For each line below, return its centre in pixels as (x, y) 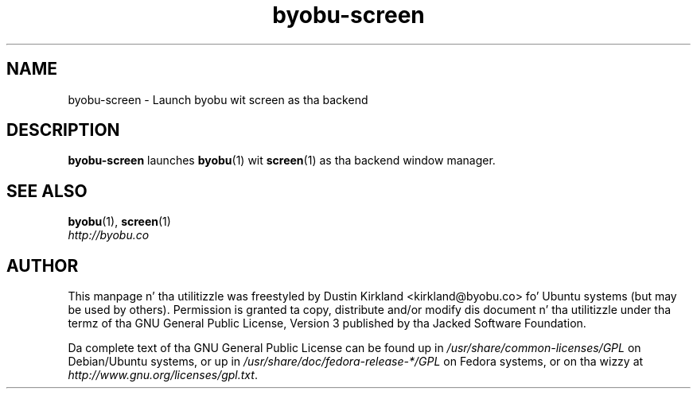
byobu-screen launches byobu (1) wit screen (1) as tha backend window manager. (282, 161)
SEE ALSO (47, 191)
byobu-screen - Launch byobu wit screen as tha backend (218, 99)
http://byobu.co (109, 235)
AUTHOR (43, 265)
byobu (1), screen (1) (119, 222)
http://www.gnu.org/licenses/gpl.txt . (163, 375)
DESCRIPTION (63, 130)
